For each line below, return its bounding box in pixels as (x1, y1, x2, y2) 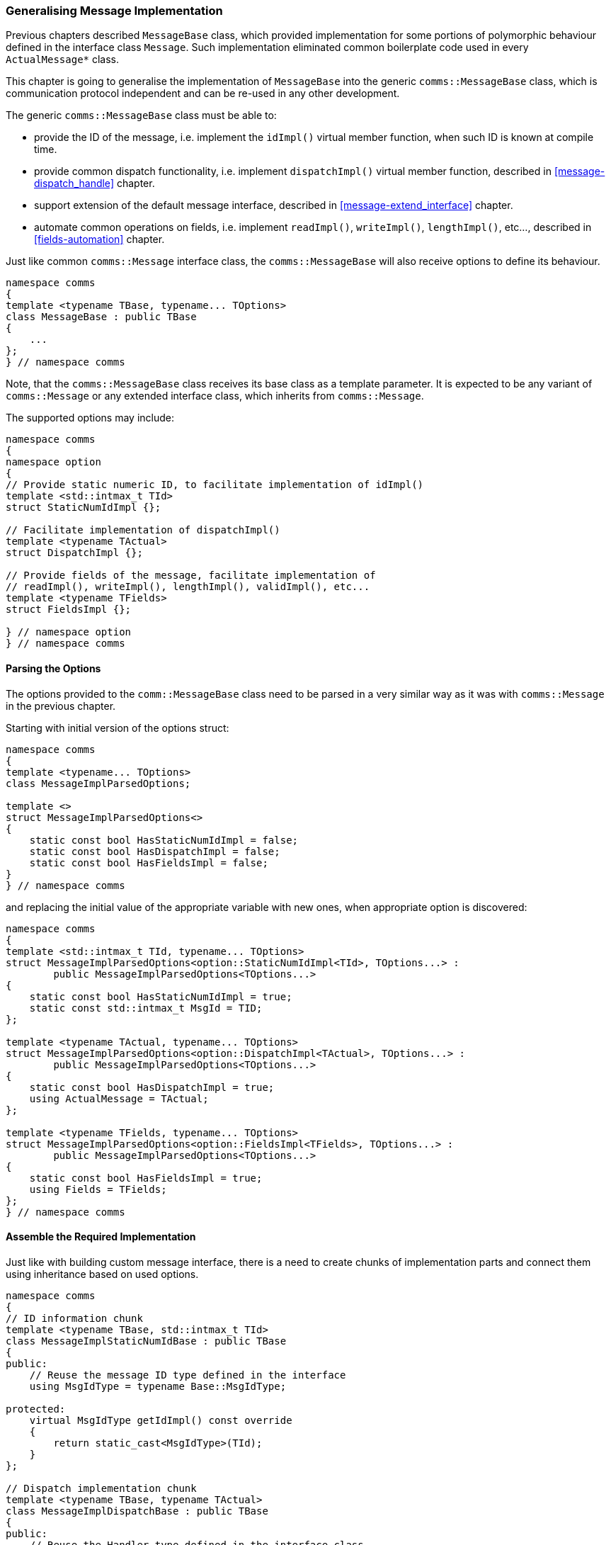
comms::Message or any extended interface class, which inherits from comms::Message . (6, 390, 424, 402)
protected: (6, 1403, 66, 1415)
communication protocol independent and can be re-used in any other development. (6, 87, 400, 100)
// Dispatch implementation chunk (6, 1482, 197, 1494)
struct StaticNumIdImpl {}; (6, 502, 161, 514)
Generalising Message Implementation (6, 4, 223, 18)
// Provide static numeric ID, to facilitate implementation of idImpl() (6, 479, 424, 491)
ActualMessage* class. (6, 53, 120, 66)
